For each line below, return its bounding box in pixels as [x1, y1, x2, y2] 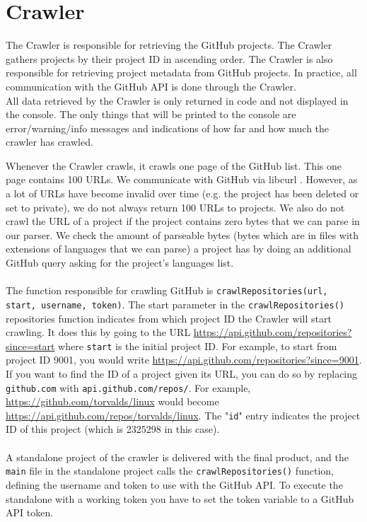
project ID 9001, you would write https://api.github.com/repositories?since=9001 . [6, 352, 362, 367]
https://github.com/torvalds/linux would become [6, 394, 219, 409]
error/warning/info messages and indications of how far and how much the [6, 120, 330, 135]
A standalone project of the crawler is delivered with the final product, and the [6, 449, 349, 464]
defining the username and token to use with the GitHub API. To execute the [6, 477, 343, 492]
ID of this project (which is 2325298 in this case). [6, 422, 220, 436]
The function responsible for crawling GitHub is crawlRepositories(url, [6, 283, 328, 298]
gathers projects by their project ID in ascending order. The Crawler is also [6, 51, 333, 66]
